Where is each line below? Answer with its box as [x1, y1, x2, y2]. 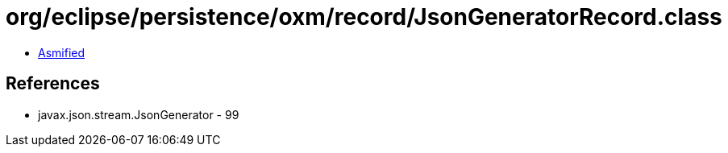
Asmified [38, 45, 85, 60]
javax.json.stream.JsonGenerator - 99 [38, 107, 239, 122]
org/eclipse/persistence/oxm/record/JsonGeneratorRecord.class [6, 3, 722, 31]
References [6, 73, 100, 94]
